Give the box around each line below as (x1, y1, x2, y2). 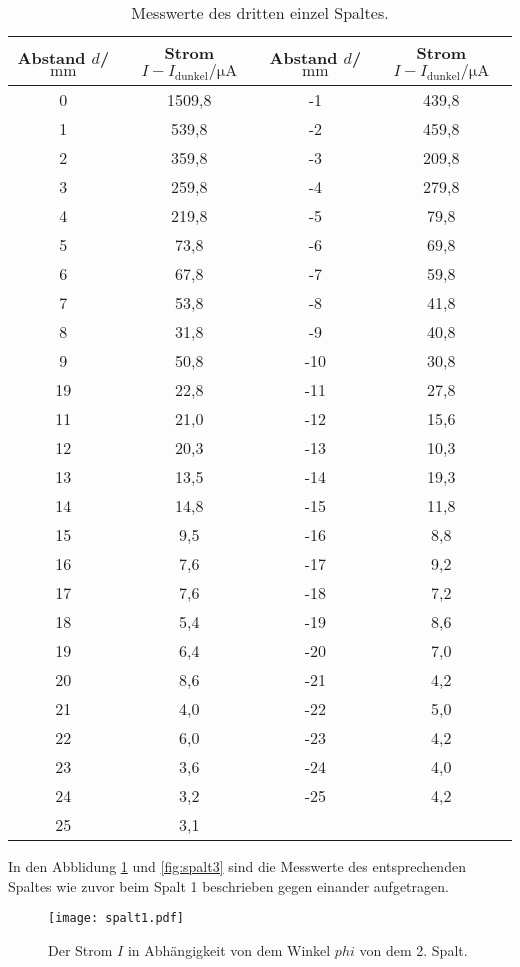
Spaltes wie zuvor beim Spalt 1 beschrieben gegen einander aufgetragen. (8, 875, 449, 896)
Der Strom (48, 939, 113, 960)
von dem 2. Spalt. (359, 939, 468, 960)
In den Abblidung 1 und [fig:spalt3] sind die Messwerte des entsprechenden (8, 856, 466, 876)
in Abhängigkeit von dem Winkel (127, 939, 331, 960)
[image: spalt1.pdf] (48, 911, 185, 926)
